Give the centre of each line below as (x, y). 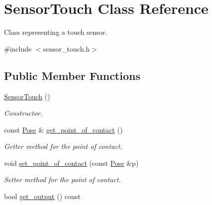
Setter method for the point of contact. (62, 179)
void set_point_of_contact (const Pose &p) (71, 163)
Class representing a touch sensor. (56, 32)
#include (18, 48)
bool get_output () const (42, 196)
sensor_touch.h (66, 48)
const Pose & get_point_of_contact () (63, 129)
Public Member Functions (72, 75)
